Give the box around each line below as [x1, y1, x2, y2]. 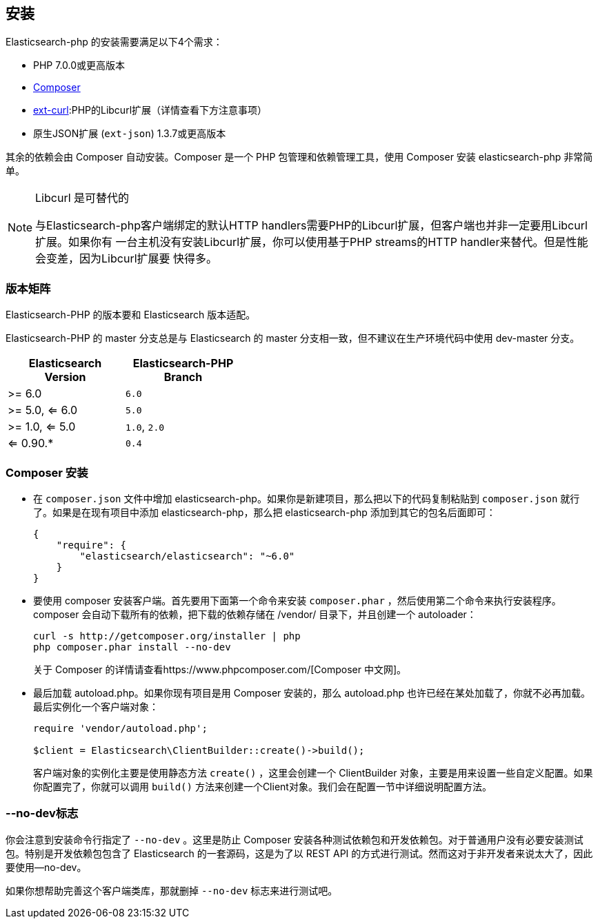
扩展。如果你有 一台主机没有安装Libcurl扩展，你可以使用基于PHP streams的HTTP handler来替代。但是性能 [35, 235, 588, 249]
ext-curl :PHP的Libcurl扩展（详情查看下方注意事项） [33, 104, 268, 116]
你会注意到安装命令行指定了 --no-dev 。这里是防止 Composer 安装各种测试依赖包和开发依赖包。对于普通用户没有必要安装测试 [6, 833, 584, 845]
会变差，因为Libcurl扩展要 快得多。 [35, 251, 218, 266]
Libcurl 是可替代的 [35, 191, 130, 205]
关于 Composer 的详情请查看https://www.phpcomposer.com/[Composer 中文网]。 [33, 663, 406, 675]
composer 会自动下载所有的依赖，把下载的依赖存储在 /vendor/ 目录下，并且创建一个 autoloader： [33, 608, 477, 620]
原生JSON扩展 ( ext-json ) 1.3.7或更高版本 [33, 127, 226, 140]
